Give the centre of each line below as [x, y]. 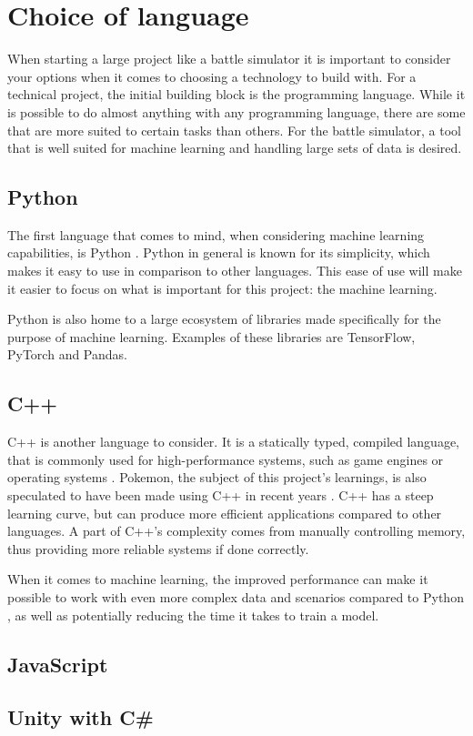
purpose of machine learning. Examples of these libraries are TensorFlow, [211, 336]
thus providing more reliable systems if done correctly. [158, 548]
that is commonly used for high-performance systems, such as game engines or [226, 459]
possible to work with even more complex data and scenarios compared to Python [236, 597]
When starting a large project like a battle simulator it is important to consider [229, 59]
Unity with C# [81, 717]
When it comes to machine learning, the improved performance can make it [218, 579]
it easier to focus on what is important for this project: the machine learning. [222, 288]
